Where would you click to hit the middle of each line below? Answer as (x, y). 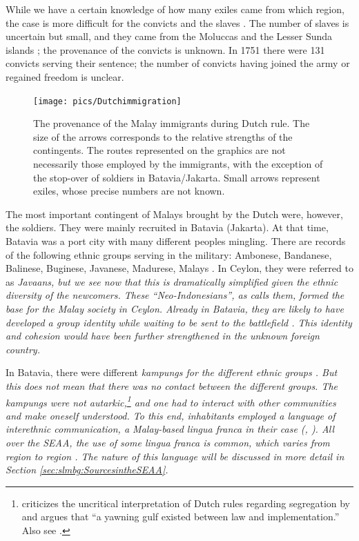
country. (23, 349)
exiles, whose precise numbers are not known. (129, 191)
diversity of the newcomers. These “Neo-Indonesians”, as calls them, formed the (175, 295)
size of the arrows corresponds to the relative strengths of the (163, 136)
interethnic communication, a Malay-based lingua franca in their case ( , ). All (170, 429)
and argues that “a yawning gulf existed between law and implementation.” (181, 517)
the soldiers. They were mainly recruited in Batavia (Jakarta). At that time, (167, 227)
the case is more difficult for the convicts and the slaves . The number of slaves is (177, 22)
